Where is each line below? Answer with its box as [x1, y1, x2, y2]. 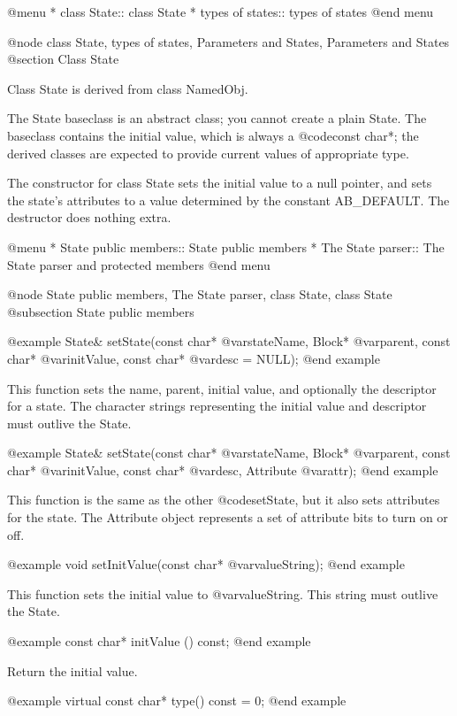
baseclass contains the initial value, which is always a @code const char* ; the [7, 126, 419, 144]
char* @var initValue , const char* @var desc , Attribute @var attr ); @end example [7, 460, 438, 479]
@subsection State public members [7, 302, 194, 320]
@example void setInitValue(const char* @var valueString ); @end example [7, 555, 405, 574]
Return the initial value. [7, 661, 138, 680]
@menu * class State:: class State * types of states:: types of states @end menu [7, 3, 434, 20]
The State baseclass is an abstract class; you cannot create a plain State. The [7, 109, 427, 127]
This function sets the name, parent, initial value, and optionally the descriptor [7, 379, 437, 397]
